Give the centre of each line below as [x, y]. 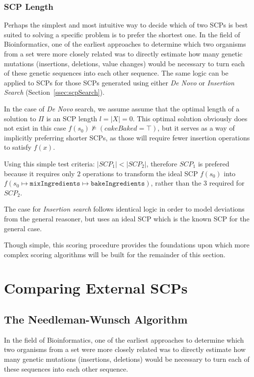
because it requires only [39, 173]
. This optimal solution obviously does [190, 118]
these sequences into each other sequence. [66, 368]
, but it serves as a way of [196, 128]
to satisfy [18, 147]
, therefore [162, 163]
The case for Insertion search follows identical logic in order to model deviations [124, 209]
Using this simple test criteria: [50, 163]
